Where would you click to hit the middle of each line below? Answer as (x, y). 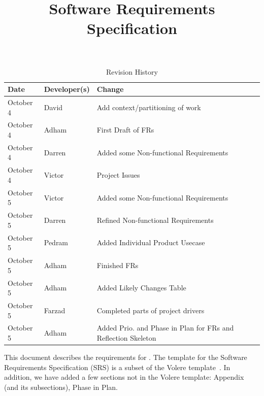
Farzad (55, 310)
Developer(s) (67, 89)
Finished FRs (118, 265)
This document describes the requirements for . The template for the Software (126, 357)
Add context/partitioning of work (149, 107)
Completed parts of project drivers (151, 310)
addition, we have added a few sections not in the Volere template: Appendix (124, 377)
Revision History (132, 71)
